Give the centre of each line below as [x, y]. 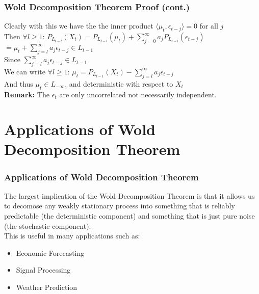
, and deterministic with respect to [119, 83]
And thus [19, 83]
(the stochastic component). [48, 225]
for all [209, 26]
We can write [25, 71]
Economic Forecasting [50, 252]
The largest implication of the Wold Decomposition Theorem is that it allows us [129, 195]
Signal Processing [43, 270]
